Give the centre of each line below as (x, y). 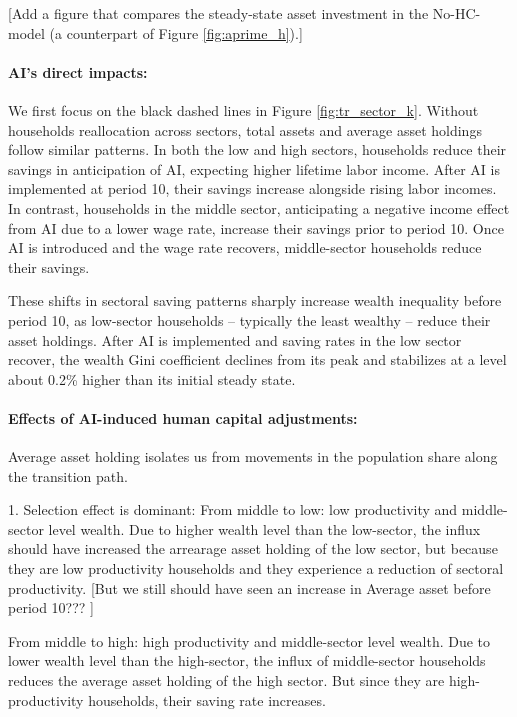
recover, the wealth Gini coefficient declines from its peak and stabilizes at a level (257, 359)
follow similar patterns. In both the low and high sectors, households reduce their (257, 149)
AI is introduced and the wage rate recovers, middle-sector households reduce (245, 247)
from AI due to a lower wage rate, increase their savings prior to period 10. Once (256, 227)
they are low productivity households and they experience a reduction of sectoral (256, 568)
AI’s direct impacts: (78, 71)
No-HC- (456, 13)
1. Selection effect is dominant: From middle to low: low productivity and (233, 509)
